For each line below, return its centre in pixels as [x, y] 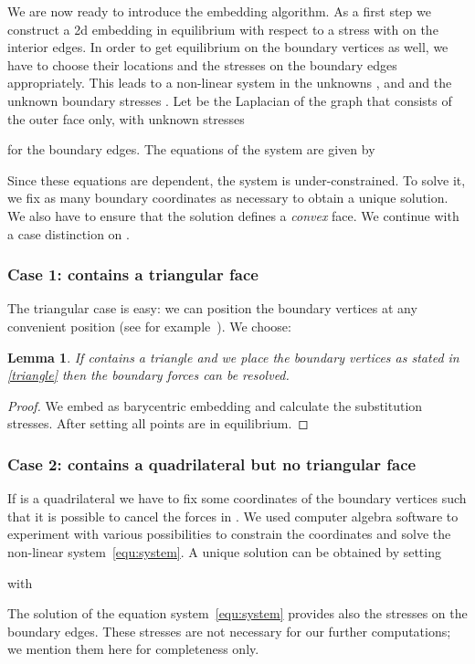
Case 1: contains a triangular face [133, 274]
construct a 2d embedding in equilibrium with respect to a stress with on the [223, 29]
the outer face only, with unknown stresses [126, 118]
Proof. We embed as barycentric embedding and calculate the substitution [215, 405]
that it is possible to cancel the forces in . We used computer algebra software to [233, 516]
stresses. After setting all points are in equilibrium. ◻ [158, 423]
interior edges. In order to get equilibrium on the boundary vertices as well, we [228, 47]
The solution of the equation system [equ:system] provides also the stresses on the [237, 613]
